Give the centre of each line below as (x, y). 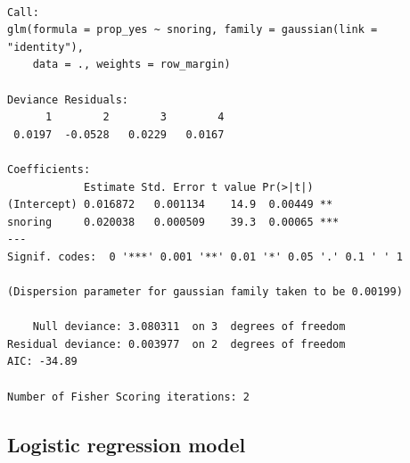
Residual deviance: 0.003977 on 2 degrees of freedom (176, 344)
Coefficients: (49, 169)
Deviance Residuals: (68, 99)
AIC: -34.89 (42, 362)
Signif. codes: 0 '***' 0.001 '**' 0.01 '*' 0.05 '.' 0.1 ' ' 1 (205, 256)
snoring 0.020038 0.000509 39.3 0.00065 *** (173, 222)
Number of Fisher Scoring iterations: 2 (129, 397)
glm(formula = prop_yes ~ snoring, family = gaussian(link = (193, 30)
